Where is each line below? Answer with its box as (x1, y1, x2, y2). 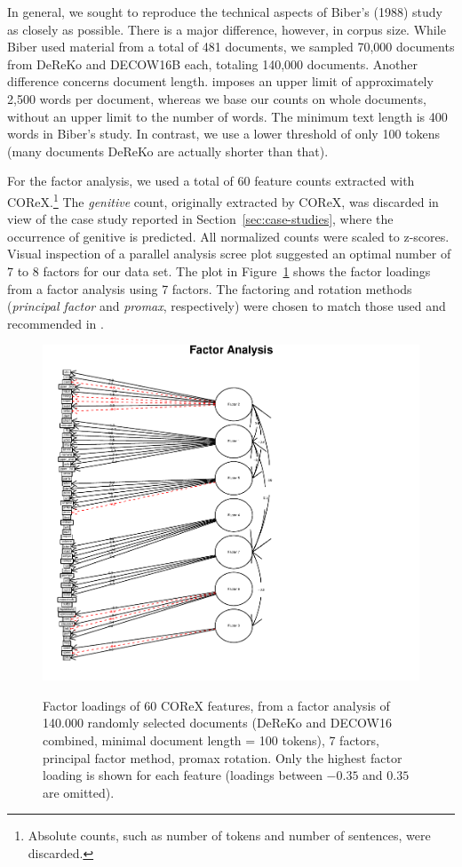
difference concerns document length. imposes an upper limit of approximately (7, 72, 434, 91)
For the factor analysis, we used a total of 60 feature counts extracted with (7, 171, 415, 190)
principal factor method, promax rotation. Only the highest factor (43, 748, 402, 767)
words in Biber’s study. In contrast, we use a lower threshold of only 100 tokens (7, 124, 441, 143)
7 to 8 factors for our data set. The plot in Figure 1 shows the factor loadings (7, 261, 431, 280)
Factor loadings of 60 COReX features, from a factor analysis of (43, 696, 390, 714)
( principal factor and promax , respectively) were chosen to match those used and (7, 297, 446, 315)
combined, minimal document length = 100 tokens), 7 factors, (43, 731, 379, 750)
